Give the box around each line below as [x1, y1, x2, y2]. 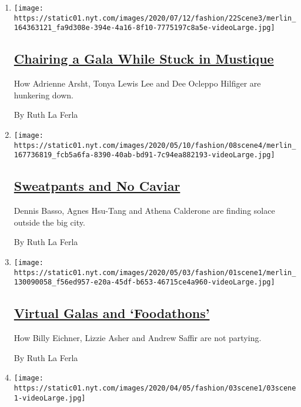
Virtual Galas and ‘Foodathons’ [14, 304, 210, 322]
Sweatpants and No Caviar [14, 177, 180, 195]
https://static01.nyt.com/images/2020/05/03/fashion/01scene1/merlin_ [14, 268, 296, 277]
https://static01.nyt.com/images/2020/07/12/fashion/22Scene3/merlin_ [14, 14, 296, 22]
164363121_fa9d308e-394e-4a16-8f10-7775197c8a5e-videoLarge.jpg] [14, 24, 275, 32]
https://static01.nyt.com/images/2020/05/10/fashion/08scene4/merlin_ [14, 141, 296, 150]
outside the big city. [14, 216, 85, 228]
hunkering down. [14, 88, 73, 101]
